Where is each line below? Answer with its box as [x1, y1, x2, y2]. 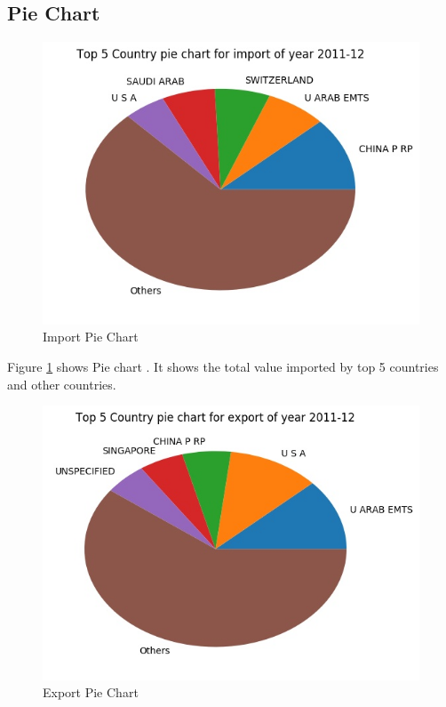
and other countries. [7, 374, 116, 393]
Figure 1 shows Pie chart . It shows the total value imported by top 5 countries [7, 358, 439, 375]
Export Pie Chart [43, 683, 139, 702]
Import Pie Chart [43, 327, 139, 346]
